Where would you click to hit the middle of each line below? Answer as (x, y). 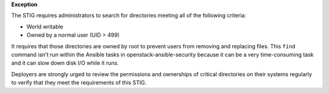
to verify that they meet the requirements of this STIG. (79, 83)
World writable (45, 27)
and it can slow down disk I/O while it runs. (65, 63)
